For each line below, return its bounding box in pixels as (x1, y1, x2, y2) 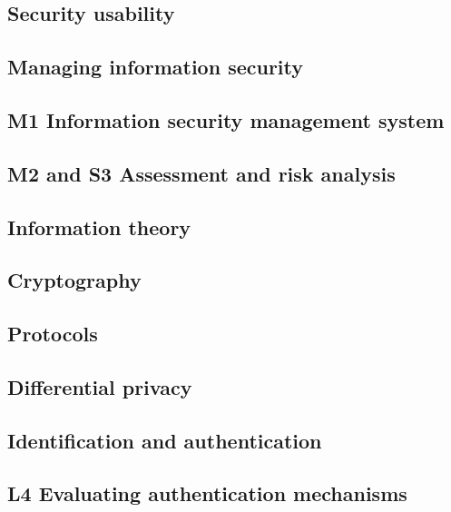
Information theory (7, 212, 191, 241)
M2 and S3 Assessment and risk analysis (7, 159, 396, 187)
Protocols (7, 320, 98, 348)
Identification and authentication (7, 426, 322, 454)
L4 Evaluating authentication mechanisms (7, 479, 407, 507)
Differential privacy (7, 372, 192, 400)
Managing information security (7, 53, 304, 81)
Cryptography (7, 266, 142, 294)
